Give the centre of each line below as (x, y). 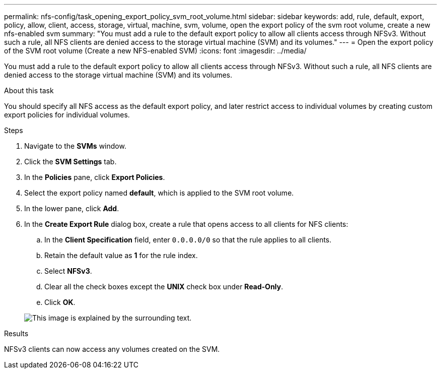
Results (16, 333)
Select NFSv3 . (68, 271)
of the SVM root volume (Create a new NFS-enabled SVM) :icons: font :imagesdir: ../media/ (155, 51)
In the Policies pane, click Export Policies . (95, 177)
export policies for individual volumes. (67, 115)
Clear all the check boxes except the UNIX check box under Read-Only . (164, 287)
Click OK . (60, 302)
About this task (29, 90)
